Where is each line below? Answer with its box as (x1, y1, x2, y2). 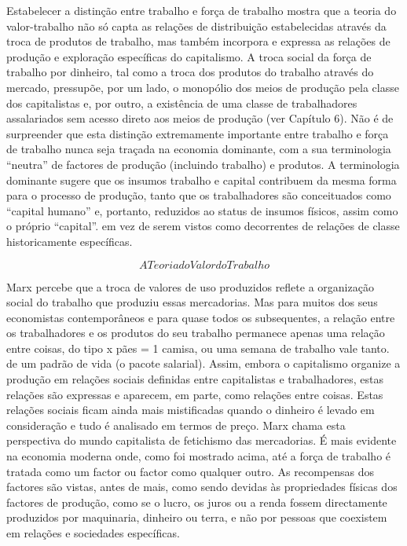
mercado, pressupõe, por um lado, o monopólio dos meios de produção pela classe (6, 79, 399, 95)
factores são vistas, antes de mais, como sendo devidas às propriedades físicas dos (6, 478, 398, 495)
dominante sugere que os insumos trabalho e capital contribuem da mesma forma (6, 171, 397, 188)
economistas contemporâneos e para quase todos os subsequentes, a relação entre (6, 309, 395, 325)
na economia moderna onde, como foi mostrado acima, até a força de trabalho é (6, 448, 391, 464)
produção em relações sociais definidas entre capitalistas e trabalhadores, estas (6, 371, 383, 387)
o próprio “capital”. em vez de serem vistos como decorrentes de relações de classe (6, 218, 400, 234)
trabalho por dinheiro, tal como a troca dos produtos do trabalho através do (6, 64, 374, 80)
